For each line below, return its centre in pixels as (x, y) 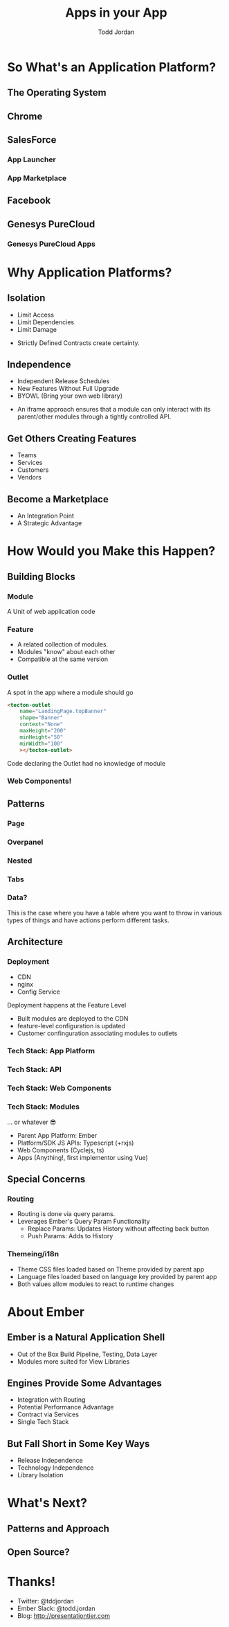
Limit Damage (37, 329)
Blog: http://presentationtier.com (64, 1616)
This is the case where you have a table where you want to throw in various (115, 913)
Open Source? (39, 1553)
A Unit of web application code (51, 611)
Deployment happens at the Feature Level (67, 1005)
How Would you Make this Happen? (111, 551)
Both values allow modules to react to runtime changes (95, 1284)
